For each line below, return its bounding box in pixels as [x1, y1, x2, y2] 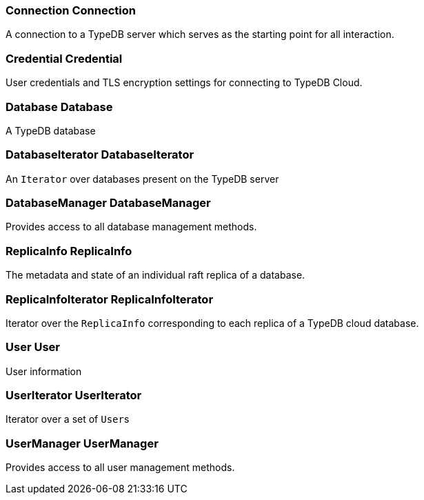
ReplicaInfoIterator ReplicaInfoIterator [6, 292, 214, 306]
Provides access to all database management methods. [6, 221, 257, 233]
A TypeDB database [6, 124, 96, 137]
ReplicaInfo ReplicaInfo [6, 243, 132, 258]
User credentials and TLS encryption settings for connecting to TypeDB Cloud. [6, 77, 363, 89]
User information [6, 365, 82, 377]
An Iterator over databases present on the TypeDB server [6, 172, 279, 185]
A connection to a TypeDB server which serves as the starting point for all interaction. [6, 28, 394, 41]
